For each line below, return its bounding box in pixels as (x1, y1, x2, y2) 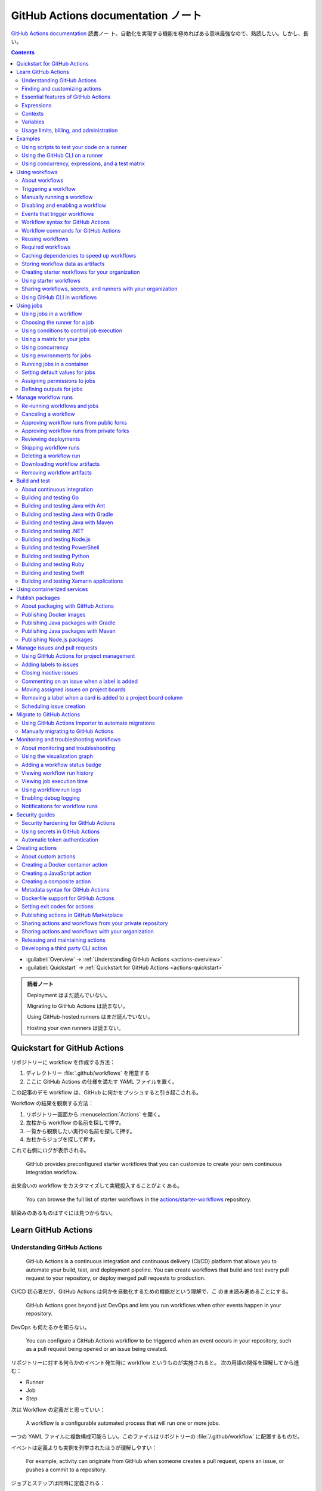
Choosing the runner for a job (21, 318, 94, 326)
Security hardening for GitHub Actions (21, 819, 116, 827)
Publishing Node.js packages (21, 636, 94, 643)
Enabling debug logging (21, 794, 80, 802)
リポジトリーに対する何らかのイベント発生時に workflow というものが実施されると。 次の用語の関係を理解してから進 (11, 1359, 299, 1366)
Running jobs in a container (21, 360, 89, 367)
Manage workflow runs (16, 394, 73, 401)
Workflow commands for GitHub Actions (21, 227, 121, 234)
